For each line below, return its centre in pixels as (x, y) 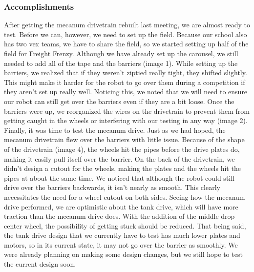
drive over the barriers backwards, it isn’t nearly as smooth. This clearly (112, 187)
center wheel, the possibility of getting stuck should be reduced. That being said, (125, 225)
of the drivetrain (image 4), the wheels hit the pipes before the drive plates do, (122, 149)
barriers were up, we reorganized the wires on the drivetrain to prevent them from (127, 111)
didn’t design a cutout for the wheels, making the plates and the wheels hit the (122, 168)
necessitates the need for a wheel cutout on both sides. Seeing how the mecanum (125, 197)
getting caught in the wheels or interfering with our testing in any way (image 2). (126, 120)
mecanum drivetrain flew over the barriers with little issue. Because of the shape (124, 139)
